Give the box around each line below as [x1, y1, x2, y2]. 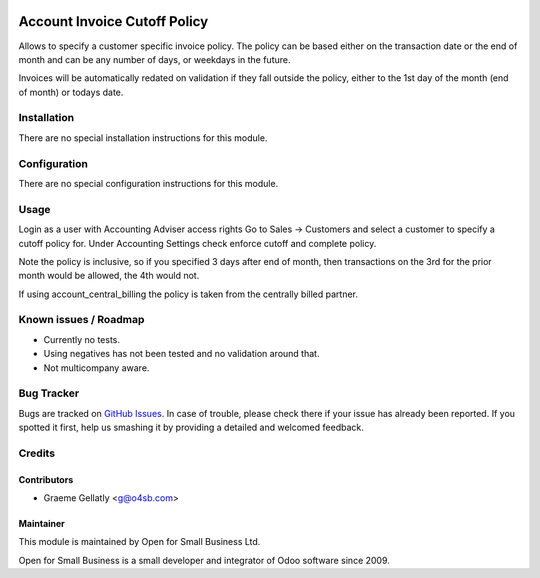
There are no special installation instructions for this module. [18, 131, 268, 144]
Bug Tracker [18, 386, 80, 400]
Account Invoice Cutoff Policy [18, 13, 209, 30]
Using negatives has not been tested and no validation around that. [43, 348, 320, 360]
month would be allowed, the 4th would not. [18, 270, 200, 282]
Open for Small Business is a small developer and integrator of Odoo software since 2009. [18, 554, 390, 566]
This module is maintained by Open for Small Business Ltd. [18, 536, 261, 548]
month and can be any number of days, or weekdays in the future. [18, 53, 291, 65]
